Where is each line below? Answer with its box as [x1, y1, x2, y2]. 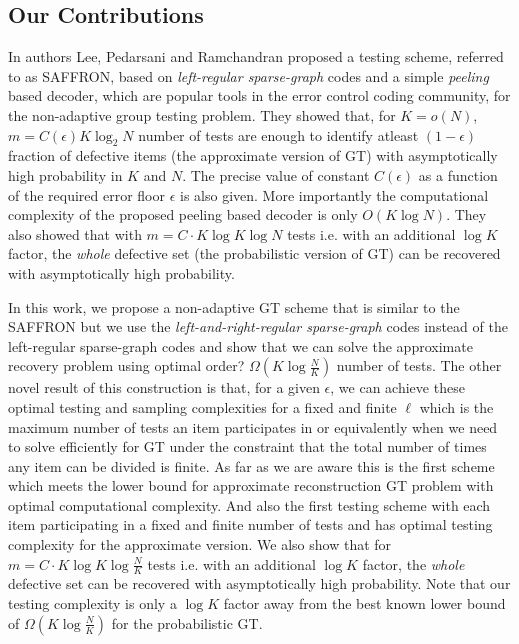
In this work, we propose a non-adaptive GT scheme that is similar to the [8, 296, 460, 317]
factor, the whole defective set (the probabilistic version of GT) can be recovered [8, 243, 501, 264]
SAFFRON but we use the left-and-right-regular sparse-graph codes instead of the [8, 316, 508, 337]
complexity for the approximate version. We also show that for [8, 534, 392, 555]
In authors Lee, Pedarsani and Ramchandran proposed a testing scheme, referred [8, 46, 504, 67]
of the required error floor [8, 184, 165, 205]
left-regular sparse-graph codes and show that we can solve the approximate [8, 335, 473, 356]
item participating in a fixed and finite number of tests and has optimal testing [8, 514, 493, 535]
